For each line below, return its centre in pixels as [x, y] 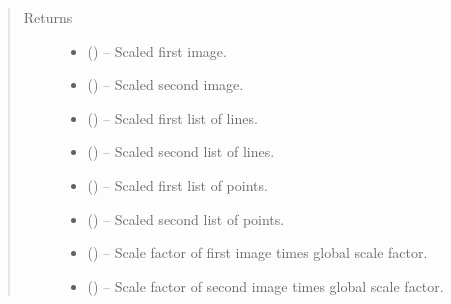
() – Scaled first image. [157, 50]
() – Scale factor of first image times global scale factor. [257, 252]
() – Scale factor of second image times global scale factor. [265, 285]
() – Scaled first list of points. [177, 184]
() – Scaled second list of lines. [181, 151]
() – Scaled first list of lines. [172, 117]
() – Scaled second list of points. [186, 218]
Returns [48, 17]
